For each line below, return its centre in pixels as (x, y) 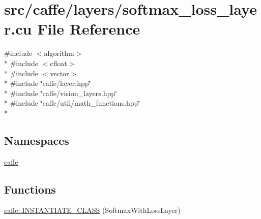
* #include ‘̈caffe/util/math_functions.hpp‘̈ (72, 103)
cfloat (59, 63)
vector (60, 73)
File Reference (89, 29)
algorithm (59, 53)
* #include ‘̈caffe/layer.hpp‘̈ (48, 83)
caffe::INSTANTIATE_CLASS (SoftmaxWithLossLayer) (92, 210)
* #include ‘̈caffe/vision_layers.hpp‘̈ (61, 93)
